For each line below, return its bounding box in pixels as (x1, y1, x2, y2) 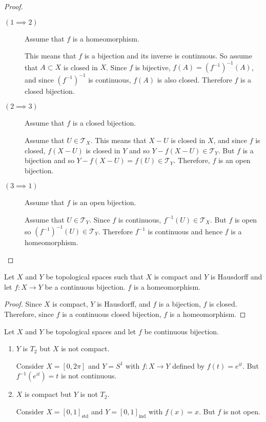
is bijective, (135, 62, 171, 72)
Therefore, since (4, 309, 54, 319)
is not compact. (61, 343, 110, 354)
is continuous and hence (148, 226, 223, 236)
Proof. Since (4, 298, 42, 309)
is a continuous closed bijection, (62, 309, 161, 319)
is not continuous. (61, 370, 117, 381)
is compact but (25, 389, 72, 399)
